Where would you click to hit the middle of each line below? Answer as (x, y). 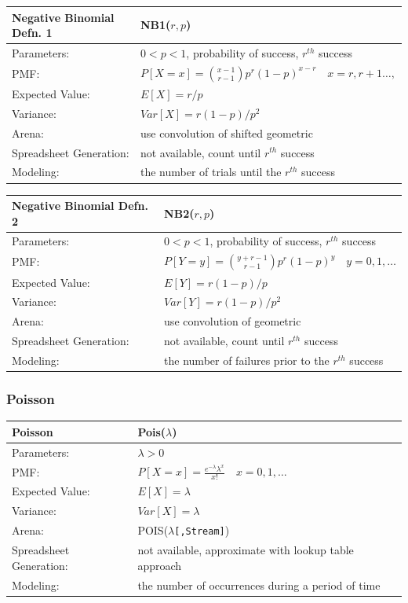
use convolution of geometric (233, 321)
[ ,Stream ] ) (202, 530)
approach (160, 565)
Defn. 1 (32, 33)
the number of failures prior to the (247, 360)
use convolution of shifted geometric (226, 132)
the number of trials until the (211, 172)
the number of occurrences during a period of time (259, 585)
